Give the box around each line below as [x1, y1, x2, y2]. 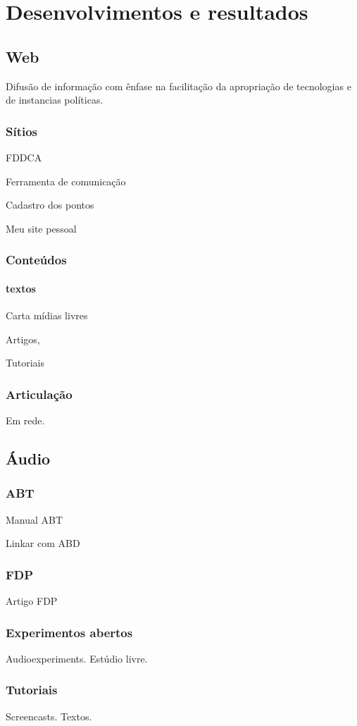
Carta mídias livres [6, 308, 88, 322]
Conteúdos [6, 251, 67, 269]
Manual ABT [6, 512, 63, 527]
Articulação [6, 385, 73, 402]
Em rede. [6, 413, 45, 427]
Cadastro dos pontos [6, 197, 94, 212]
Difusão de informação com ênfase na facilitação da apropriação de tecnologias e [6, 78, 351, 93]
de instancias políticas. [6, 92, 104, 107]
